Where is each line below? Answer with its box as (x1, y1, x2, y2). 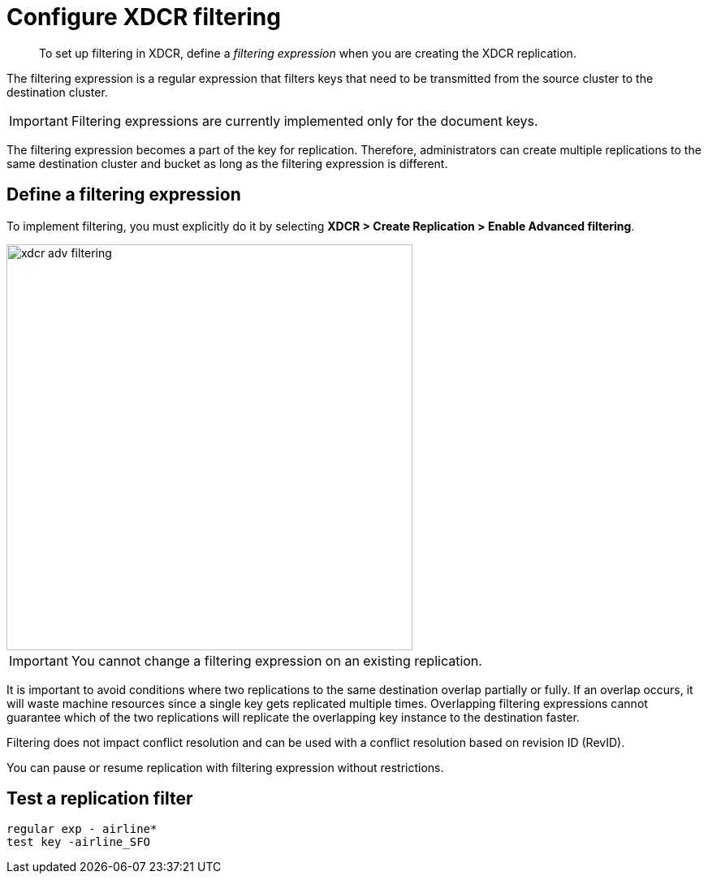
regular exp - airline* (6, 822, 158, 836)
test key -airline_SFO (6, 835, 151, 849)
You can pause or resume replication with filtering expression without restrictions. (6, 760, 444, 774)
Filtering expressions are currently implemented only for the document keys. (71, 112, 538, 129)
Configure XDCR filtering (6, 3, 281, 31)
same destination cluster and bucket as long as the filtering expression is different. (6, 156, 448, 170)
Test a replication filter (6, 788, 193, 809)
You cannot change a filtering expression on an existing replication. (71, 652, 482, 669)
